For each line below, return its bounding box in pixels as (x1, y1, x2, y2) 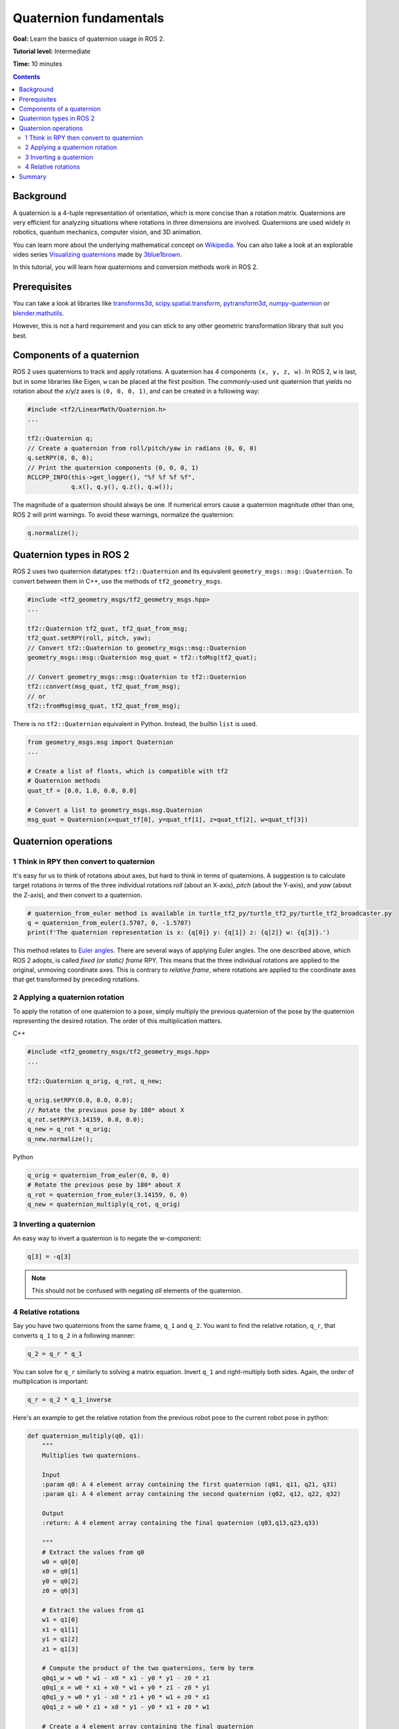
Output (41, 1510, 64, 1517)
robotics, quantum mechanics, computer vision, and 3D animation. (12, 228, 203, 237)
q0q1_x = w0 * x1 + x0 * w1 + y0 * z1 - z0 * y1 (41, 1684, 210, 1692)
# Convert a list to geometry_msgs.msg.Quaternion (27, 806, 203, 814)
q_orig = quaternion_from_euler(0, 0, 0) (27, 1171, 170, 1179)
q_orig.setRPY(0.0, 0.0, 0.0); (27, 1096, 134, 1104)
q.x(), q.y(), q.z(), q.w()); (71, 483, 174, 491)
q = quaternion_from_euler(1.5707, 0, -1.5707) (27, 918, 192, 927)
